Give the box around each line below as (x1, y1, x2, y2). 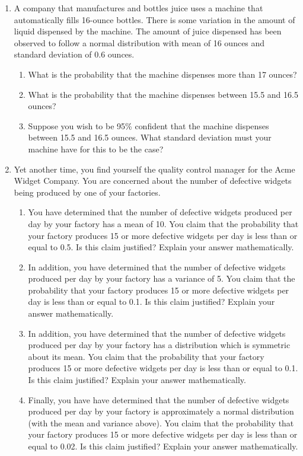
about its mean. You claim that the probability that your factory (28, 350, 264, 362)
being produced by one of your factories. (14, 186, 161, 198)
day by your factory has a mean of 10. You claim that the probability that (28, 217, 299, 229)
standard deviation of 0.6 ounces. (14, 48, 135, 60)
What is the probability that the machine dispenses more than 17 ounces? (28, 68, 297, 80)
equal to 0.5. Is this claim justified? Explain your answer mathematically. (28, 241, 294, 253)
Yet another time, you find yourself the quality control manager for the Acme (14, 162, 295, 175)
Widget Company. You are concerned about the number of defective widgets (14, 174, 292, 187)
